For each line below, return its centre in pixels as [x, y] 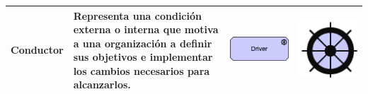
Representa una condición [137, 15]
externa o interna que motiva [146, 29]
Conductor [37, 50]
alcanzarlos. [102, 84]
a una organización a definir [143, 43]
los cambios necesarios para [142, 70]
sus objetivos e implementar [143, 57]
